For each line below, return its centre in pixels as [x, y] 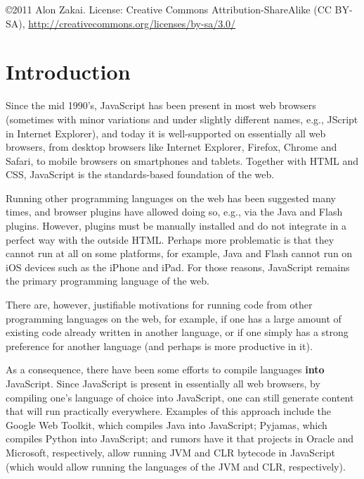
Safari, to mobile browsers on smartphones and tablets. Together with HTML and [182, 160]
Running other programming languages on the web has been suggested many [171, 198]
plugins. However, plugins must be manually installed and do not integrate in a [176, 226]
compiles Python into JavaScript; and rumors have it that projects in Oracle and [180, 438]
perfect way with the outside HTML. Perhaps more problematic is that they [170, 239]
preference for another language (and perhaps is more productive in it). [159, 346]
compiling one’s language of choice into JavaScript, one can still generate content [180, 397]
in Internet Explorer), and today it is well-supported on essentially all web [166, 133]
